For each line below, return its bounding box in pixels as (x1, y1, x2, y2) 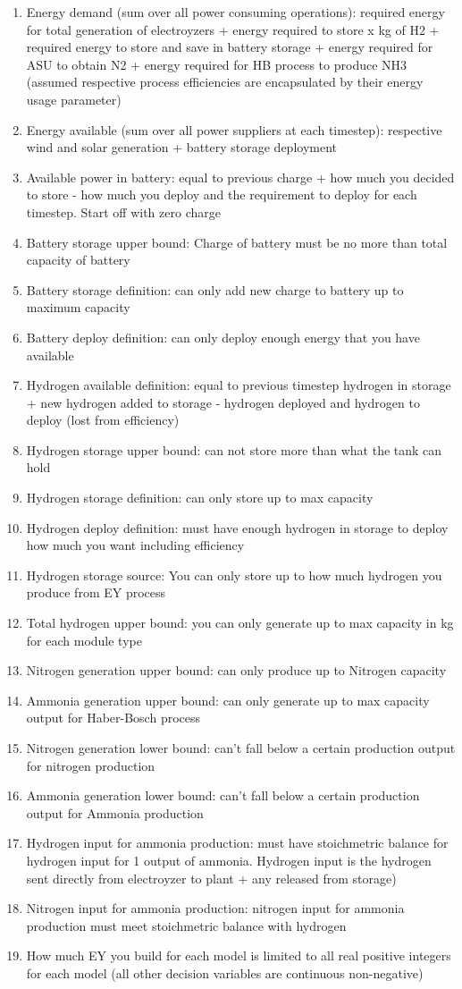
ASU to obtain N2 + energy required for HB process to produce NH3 (26, 55, 407, 73)
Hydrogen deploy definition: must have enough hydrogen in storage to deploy (26, 518, 449, 537)
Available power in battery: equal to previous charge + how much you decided (26, 167, 455, 186)
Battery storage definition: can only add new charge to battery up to (26, 280, 404, 299)
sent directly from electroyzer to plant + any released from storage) (26, 868, 397, 887)
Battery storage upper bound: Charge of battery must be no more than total (26, 232, 448, 251)
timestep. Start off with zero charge (26, 202, 221, 221)
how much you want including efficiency (26, 536, 245, 554)
